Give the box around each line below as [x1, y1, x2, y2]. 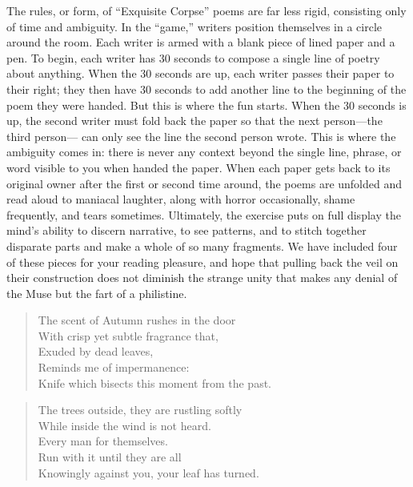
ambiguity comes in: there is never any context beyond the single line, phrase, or [6, 143, 402, 160]
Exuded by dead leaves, [38, 343, 154, 360]
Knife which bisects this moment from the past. [38, 374, 272, 391]
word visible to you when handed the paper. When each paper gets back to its [6, 159, 391, 175]
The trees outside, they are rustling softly [38, 401, 243, 418]
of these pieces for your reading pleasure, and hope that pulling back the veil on [6, 253, 399, 270]
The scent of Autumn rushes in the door [38, 312, 236, 328]
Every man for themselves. [38, 433, 168, 449]
